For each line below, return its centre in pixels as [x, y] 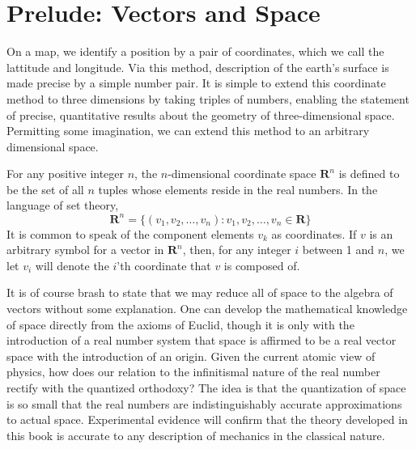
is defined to [369, 174]
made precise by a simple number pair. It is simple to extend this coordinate [196, 83]
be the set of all [45, 189]
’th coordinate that [164, 265]
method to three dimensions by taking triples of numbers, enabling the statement [208, 98]
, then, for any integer [237, 250]
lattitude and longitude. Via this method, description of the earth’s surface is [198, 67]
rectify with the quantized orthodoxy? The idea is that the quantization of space [206, 387]
